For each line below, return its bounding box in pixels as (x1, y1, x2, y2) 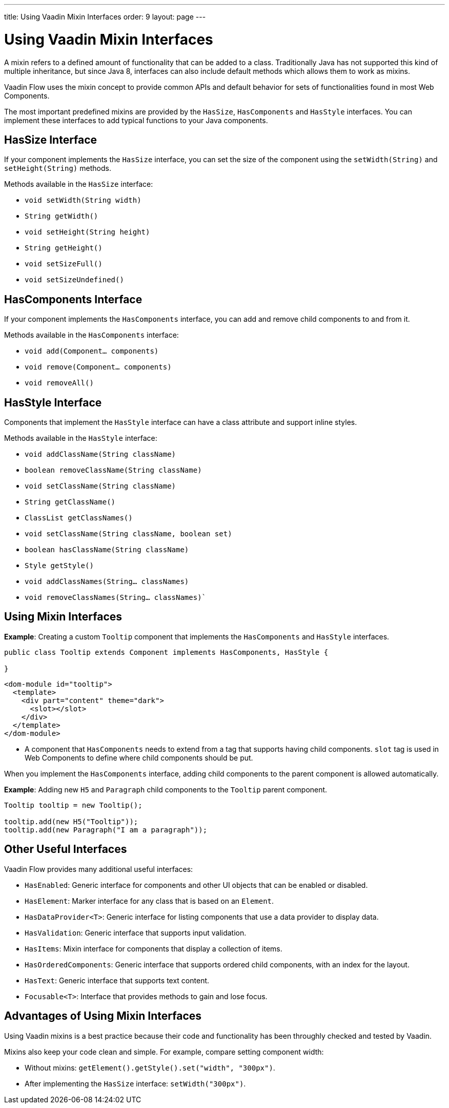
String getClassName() (25, 498, 116, 507)
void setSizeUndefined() (25, 276, 124, 284)
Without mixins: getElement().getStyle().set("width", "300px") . (25, 1063, 275, 1072)
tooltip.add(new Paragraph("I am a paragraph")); (4, 825, 208, 834)
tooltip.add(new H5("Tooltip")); (4, 817, 138, 826)
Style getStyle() (25, 561, 94, 570)
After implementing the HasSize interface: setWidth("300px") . (25, 1079, 246, 1088)
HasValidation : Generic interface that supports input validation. (25, 928, 247, 937)
